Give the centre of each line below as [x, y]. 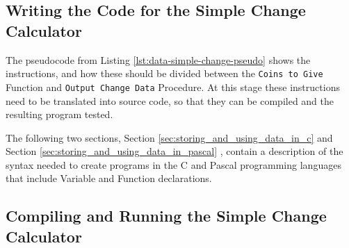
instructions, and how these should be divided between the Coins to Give [164, 73]
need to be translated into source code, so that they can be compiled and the [170, 100]
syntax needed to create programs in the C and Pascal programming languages [173, 164]
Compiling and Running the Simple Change [166, 216]
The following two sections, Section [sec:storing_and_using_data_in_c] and [169, 137]
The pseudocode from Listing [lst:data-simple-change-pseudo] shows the [158, 59]
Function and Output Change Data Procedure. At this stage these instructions [173, 86]
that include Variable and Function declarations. [109, 178]
